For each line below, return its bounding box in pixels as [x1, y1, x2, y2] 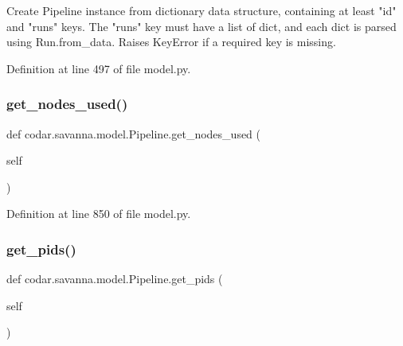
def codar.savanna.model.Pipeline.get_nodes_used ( [6, 125, 261, 142]
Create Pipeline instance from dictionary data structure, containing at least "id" [6, 2, 397, 18]
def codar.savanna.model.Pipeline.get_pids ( [6, 270, 223, 287]
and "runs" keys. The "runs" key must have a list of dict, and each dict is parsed [6, 17, 397, 34]
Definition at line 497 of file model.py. [6, 60, 191, 76]
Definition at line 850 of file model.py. [6, 205, 191, 222]
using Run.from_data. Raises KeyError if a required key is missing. [6, 33, 336, 50]
